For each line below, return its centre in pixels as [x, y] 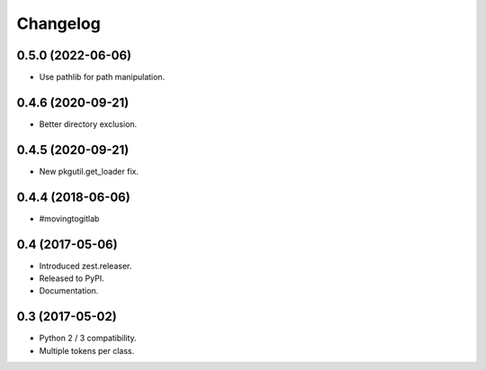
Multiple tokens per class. [87, 350]
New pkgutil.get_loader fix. [89, 171]
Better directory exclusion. [88, 124]
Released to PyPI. [72, 278]
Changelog [58, 23]
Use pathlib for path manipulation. [102, 77]
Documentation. [69, 291]
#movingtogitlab [69, 218]
